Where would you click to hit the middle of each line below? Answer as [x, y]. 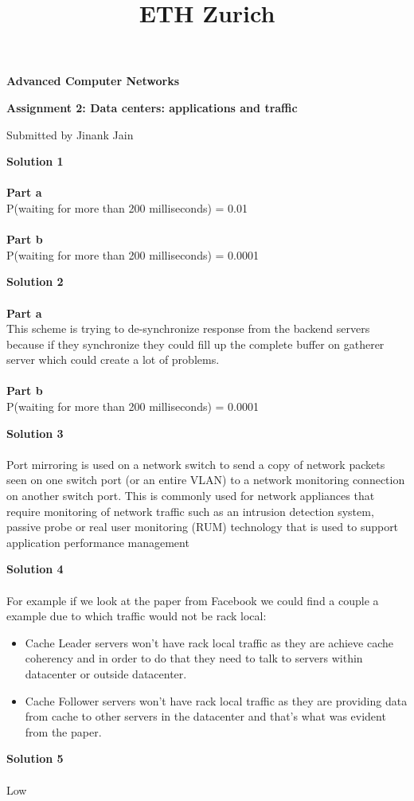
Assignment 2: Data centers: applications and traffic [152, 107]
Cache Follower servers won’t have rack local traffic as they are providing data [216, 700]
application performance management [98, 542]
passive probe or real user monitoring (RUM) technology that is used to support [203, 527]
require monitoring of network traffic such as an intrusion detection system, [190, 511]
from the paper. [63, 731]
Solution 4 [35, 569]
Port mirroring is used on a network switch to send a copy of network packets [196, 464]
